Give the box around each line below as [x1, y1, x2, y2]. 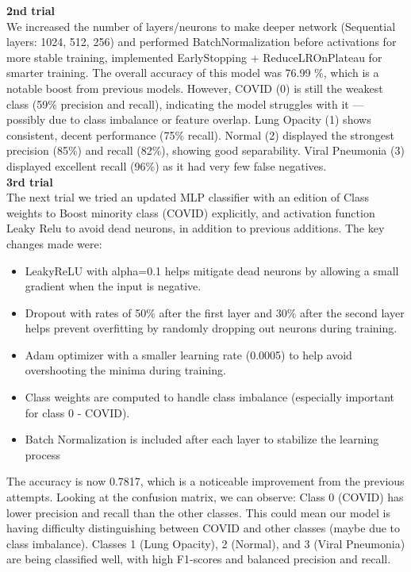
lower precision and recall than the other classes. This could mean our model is [6, 504, 391, 520]
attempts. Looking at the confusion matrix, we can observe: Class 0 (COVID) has [6, 489, 404, 505]
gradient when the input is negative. [25, 278, 202, 294]
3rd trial [6, 173, 53, 190]
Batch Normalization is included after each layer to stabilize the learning [25, 431, 379, 447]
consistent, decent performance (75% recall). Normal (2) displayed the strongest [6, 126, 394, 143]
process [25, 446, 60, 463]
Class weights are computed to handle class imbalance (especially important [25, 389, 395, 405]
